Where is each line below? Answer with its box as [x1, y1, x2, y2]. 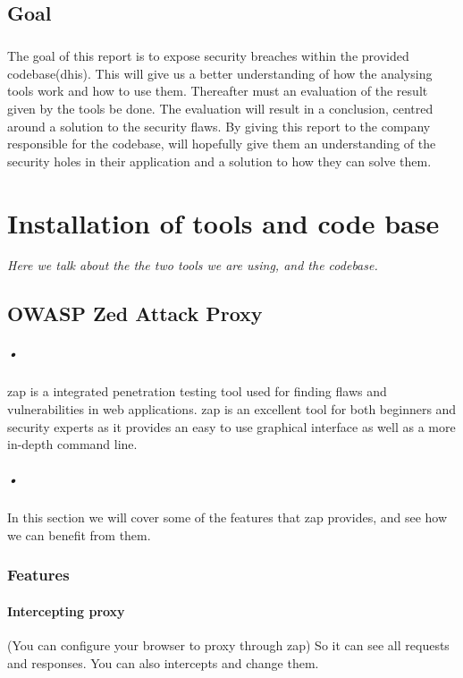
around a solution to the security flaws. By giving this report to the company [7, 116, 431, 135]
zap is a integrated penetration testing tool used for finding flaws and [7, 382, 387, 401]
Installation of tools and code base [7, 204, 440, 241]
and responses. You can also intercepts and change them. [7, 653, 319, 672]
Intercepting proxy [7, 601, 125, 620]
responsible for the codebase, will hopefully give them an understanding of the [7, 134, 436, 153]
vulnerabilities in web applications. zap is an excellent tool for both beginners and [7, 399, 457, 418]
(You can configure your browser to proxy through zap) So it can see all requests [7, 636, 450, 655]
